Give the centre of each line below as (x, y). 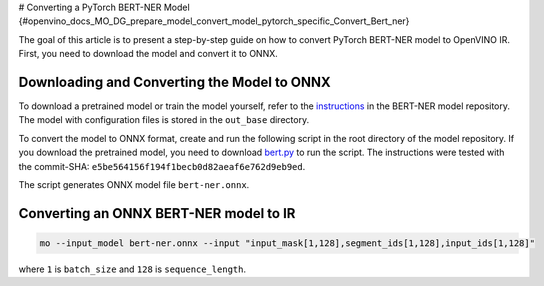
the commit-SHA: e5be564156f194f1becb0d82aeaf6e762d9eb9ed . (162, 166)
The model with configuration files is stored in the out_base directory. (164, 120)
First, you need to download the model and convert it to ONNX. (148, 54)
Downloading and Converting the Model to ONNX (175, 81)
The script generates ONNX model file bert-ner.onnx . (134, 185)
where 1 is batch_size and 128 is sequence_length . (132, 269)
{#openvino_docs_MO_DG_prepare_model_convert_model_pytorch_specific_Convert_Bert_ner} (214, 21)
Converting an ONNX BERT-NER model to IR (157, 213)
